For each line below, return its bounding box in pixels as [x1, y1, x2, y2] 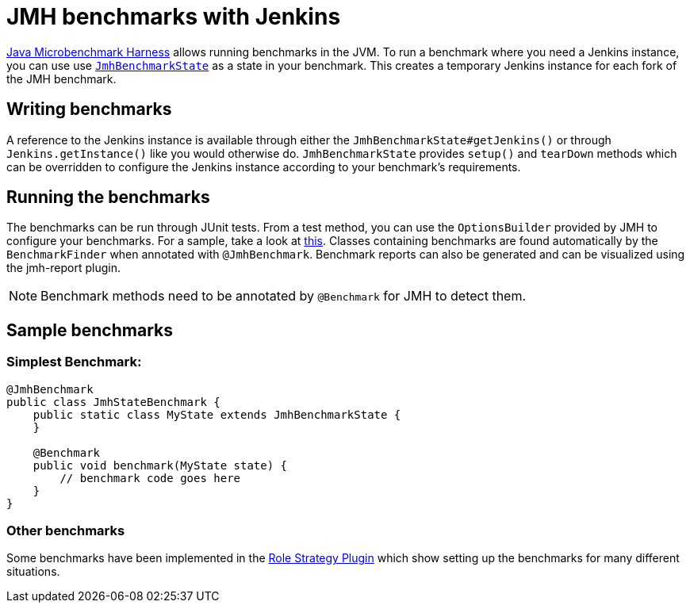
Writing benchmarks [6, 99, 172, 120]
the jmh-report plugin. [6, 261, 121, 275]
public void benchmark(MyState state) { [33, 458, 288, 472]
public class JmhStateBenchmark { [6, 395, 220, 408]
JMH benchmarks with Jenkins [6, 3, 341, 30]
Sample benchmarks [6, 320, 173, 340]
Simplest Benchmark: [6, 354, 142, 370]
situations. [6, 565, 60, 579]
